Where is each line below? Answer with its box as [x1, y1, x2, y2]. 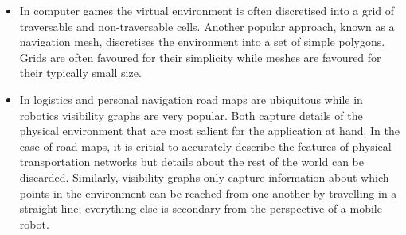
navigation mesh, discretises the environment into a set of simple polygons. [19, 33, 385, 50]
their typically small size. [19, 64, 142, 81]
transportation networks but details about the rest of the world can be [19, 153, 364, 170]
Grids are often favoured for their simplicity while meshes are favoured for [19, 48, 381, 65]
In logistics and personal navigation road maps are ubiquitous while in [19, 91, 363, 107]
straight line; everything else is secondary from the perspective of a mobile [19, 200, 382, 217]
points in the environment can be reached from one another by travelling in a [19, 184, 397, 201]
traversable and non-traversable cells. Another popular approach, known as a [19, 17, 395, 34]
